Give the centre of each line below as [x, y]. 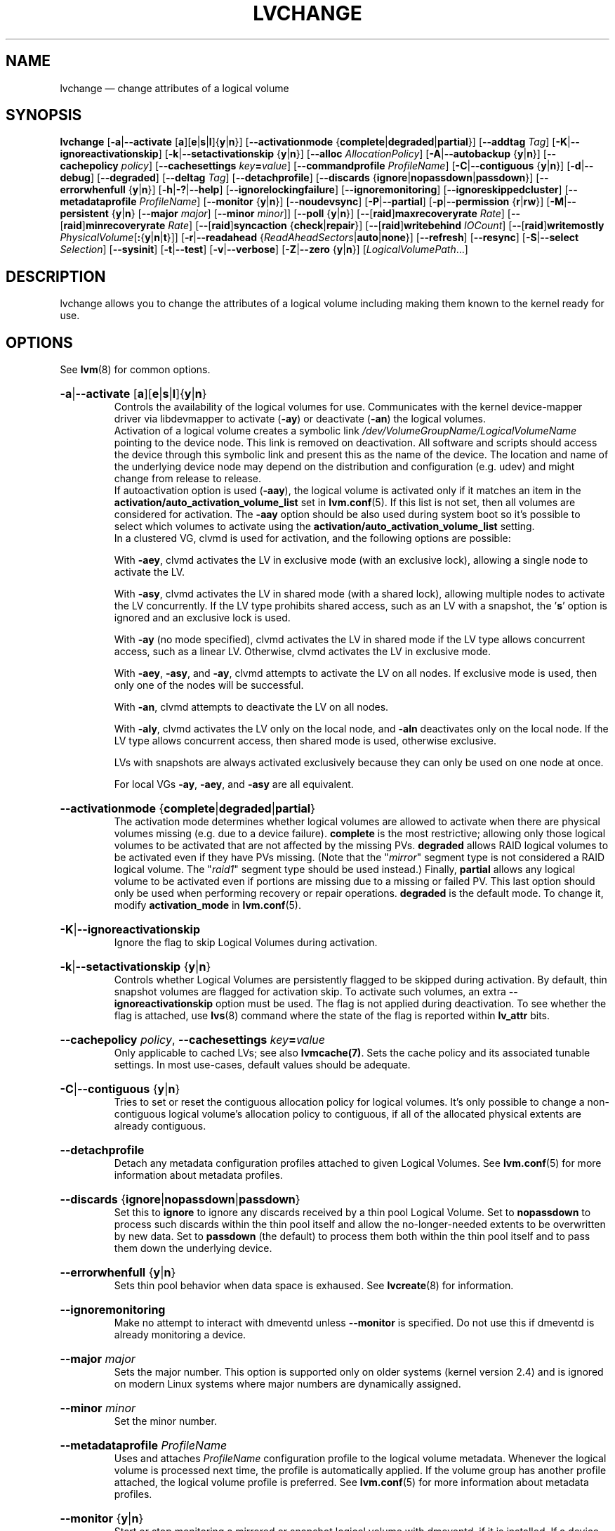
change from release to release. [188, 479]
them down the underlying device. [193, 1248]
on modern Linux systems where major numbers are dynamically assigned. [287, 1384]
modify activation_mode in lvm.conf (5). [207, 905]
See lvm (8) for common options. [135, 370]
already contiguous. [160, 1126]
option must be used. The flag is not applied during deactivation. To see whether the [411, 1004]
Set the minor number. [165, 1421]
